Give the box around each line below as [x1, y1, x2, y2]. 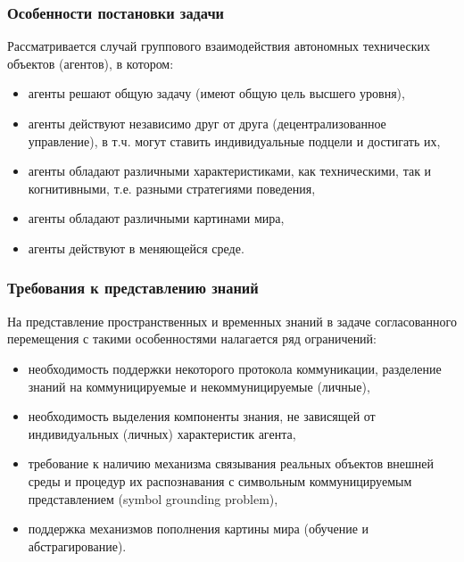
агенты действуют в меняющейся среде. [28, 238, 244, 257]
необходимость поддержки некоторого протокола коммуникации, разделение [28, 359, 442, 377]
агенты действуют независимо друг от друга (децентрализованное [28, 114, 386, 132]
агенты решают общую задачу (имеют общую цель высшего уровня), [28, 84, 405, 103]
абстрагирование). [28, 536, 127, 555]
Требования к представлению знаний [7, 277, 259, 299]
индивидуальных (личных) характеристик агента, [28, 424, 296, 442]
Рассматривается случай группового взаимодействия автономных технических [7, 37, 430, 55]
